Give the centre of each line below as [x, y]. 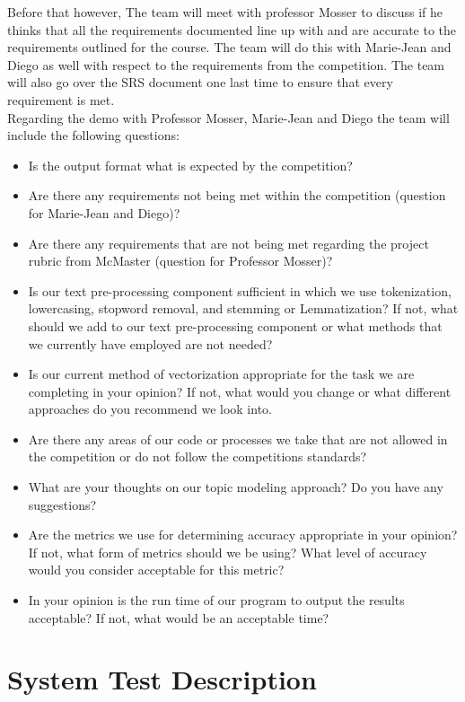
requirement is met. [61, 99]
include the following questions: [93, 135]
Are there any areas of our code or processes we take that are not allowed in [238, 439]
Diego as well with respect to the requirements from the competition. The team [226, 64]
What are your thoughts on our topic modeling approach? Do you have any [236, 487]
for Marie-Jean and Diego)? [104, 212]
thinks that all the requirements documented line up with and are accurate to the [232, 29]
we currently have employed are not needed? [150, 343]
